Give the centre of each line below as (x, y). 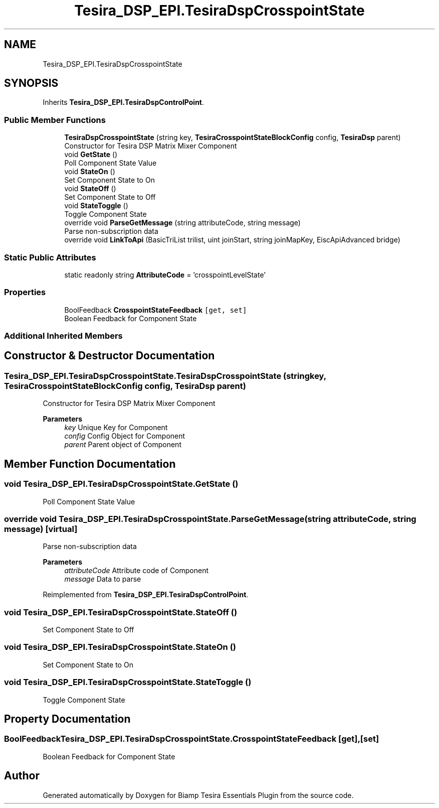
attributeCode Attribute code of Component (137, 571)
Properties (25, 292)
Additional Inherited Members (63, 336)
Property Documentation (67, 719)
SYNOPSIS (31, 83)
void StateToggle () (96, 206)
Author (22, 776)
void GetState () (91, 155)
